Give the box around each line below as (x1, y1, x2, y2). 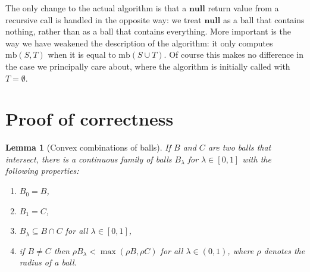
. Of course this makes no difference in (164, 48, 303, 61)
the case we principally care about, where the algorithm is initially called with (5, 60, 290, 72)
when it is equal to (48, 48, 116, 61)
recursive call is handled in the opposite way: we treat (5, 13, 202, 26)
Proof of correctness (5, 107, 174, 131)
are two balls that (208, 141, 271, 154)
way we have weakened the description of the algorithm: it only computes (5, 36, 273, 49)
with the (242, 152, 271, 165)
